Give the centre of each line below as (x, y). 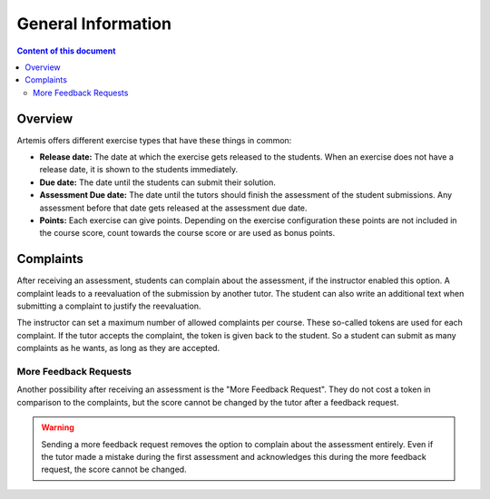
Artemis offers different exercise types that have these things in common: (154, 140)
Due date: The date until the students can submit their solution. (157, 182)
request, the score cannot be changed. (114, 470)
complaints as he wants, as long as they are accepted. (118, 348)
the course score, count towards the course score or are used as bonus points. (187, 233)
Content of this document (66, 51)
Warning (58, 427)
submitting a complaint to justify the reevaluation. (109, 306)
